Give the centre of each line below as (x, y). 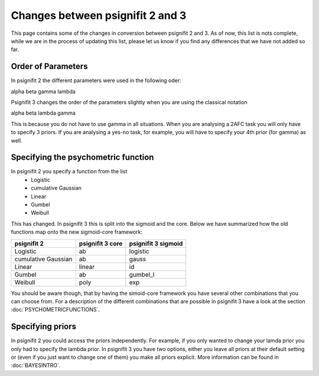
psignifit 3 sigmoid (156, 244)
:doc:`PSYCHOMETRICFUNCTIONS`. (55, 310)
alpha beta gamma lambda (43, 91)
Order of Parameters (49, 67)
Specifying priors (44, 327)
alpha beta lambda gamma (43, 113)
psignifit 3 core (101, 244)
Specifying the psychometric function (82, 158)
